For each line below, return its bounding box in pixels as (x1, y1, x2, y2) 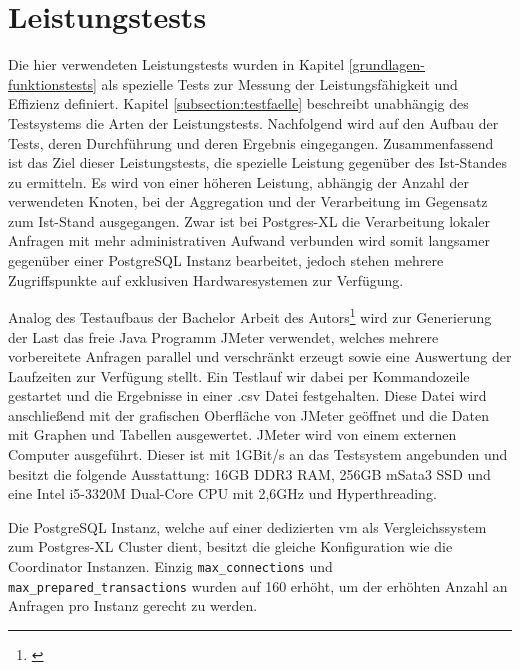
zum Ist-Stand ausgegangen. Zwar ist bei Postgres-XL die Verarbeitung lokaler (8, 210, 491, 231)
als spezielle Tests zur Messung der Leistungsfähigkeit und (101, 73, 458, 94)
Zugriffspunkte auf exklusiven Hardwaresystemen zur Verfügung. (8, 269, 404, 290)
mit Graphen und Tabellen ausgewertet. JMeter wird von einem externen (8, 424, 457, 445)
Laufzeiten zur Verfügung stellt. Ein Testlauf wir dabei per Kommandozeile (8, 365, 470, 386)
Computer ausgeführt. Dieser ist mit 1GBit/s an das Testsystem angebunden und (8, 444, 508, 465)
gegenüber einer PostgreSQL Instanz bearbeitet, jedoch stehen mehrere (8, 250, 444, 271)
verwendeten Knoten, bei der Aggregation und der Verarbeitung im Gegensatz (8, 191, 488, 212)
